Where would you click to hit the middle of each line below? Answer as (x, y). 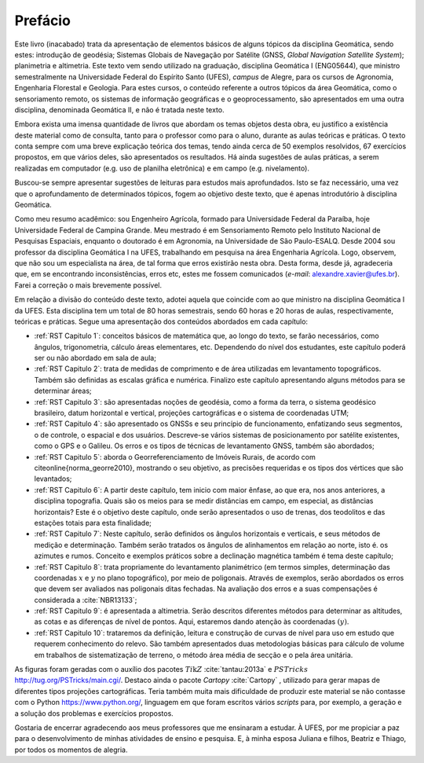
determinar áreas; (63, 391)
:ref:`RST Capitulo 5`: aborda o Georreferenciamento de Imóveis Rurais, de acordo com (175, 457)
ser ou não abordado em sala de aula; (95, 358)
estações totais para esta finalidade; (93, 523)
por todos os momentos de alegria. (71, 750)
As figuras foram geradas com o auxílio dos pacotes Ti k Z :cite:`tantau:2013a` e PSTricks (161, 669)
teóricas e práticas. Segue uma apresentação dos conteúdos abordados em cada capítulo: (161, 321)
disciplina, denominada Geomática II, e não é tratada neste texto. (119, 109)
